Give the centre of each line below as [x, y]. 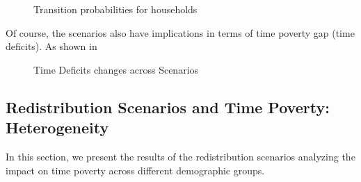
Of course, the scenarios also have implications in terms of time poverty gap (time [180, 32]
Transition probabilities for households [115, 9]
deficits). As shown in [51, 46]
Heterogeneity [57, 127]
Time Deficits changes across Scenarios [116, 69]
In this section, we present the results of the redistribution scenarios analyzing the [180, 156]
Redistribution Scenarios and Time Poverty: [168, 107]
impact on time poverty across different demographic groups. [135, 170]
